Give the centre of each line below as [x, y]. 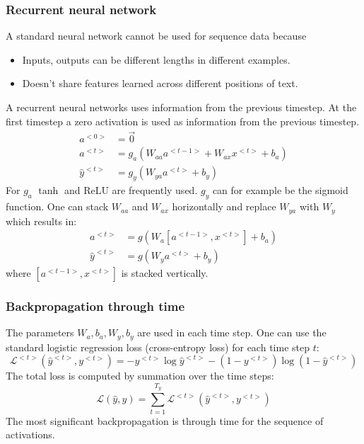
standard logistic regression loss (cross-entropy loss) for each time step [158, 347]
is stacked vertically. [165, 273]
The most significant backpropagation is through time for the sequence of [165, 420]
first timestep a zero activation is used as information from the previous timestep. [183, 121]
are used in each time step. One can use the [232, 332]
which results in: [41, 221]
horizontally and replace [224, 206]
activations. [30, 434]
